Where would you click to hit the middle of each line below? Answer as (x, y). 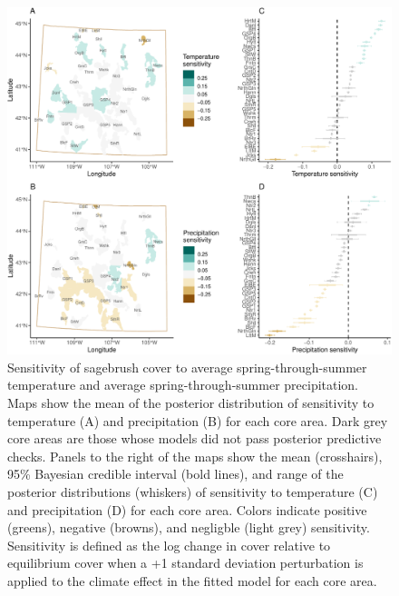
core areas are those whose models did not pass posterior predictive (195, 438)
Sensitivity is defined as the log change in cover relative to (169, 545)
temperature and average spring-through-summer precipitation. (183, 385)
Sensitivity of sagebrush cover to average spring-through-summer (187, 367)
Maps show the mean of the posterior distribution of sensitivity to (191, 402)
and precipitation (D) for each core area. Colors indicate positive (187, 509)
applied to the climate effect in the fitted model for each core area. (192, 580)
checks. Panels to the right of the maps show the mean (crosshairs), (195, 456)
